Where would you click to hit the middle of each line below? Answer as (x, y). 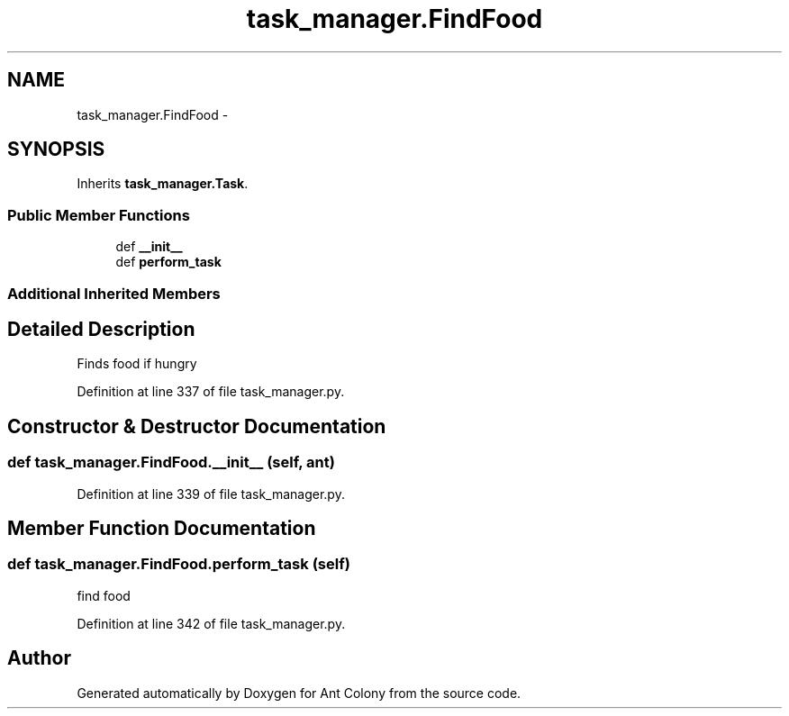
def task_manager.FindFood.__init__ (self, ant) (171, 462)
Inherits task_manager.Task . (163, 184)
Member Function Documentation (162, 529)
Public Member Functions (99, 215)
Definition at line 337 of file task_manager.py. (211, 392)
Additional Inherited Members (114, 293)
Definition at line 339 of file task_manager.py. (211, 494)
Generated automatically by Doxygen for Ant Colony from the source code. (299, 693)
